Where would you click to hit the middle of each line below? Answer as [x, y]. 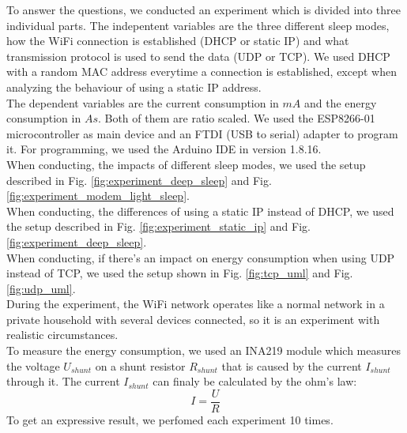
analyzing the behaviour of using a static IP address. [134, 87]
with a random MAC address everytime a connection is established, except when [202, 72]
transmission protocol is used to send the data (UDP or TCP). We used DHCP [198, 56]
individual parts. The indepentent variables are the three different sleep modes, [198, 25]
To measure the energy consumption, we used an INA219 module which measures [203, 350]
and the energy [341, 102]
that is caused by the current [292, 365]
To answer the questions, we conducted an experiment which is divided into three [203, 9]
